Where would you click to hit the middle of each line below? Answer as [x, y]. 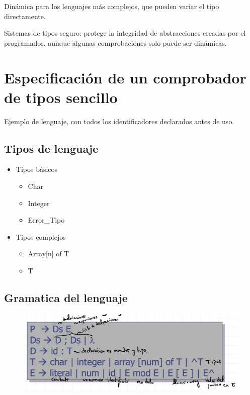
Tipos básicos [37, 169]
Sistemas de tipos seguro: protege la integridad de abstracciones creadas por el [125, 33]
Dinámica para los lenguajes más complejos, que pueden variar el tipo [112, 6]
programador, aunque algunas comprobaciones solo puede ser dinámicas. [115, 42]
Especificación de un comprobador [125, 77]
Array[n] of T [49, 254]
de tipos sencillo [61, 97]
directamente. [25, 16]
